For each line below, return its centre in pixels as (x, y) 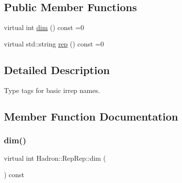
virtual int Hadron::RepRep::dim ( (55, 158)
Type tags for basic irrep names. (52, 90)
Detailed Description (57, 69)
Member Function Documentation (91, 116)
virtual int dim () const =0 (44, 27)
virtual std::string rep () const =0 (54, 43)
